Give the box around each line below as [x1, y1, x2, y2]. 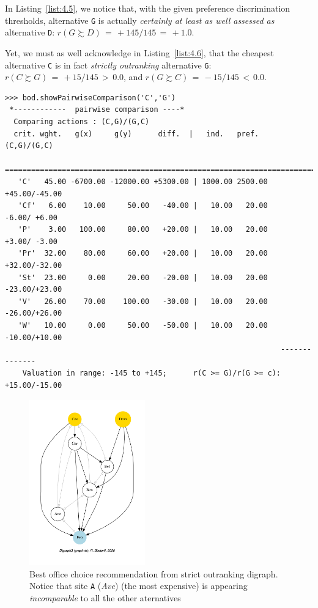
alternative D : [5, 26, 55, 39]
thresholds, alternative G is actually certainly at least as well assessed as [5, 13, 275, 26]
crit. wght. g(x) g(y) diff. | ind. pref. [13, 129, 259, 138]
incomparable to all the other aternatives [29, 591, 181, 604]
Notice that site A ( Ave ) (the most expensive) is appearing [29, 579, 248, 592]
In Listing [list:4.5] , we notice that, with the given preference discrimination [5, 2, 290, 14]
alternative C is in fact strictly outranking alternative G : [5, 58, 212, 71]
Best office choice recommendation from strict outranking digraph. [29, 567, 278, 580]
